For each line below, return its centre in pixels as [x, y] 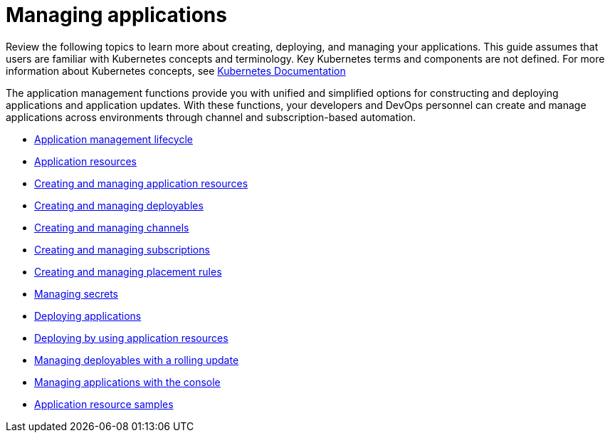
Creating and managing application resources [141, 183]
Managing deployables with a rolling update [137, 360]
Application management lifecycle [114, 139]
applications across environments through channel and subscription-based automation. [211, 117]
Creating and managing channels [112, 227]
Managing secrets [76, 293]
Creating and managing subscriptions [122, 249]
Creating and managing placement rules [128, 271]
